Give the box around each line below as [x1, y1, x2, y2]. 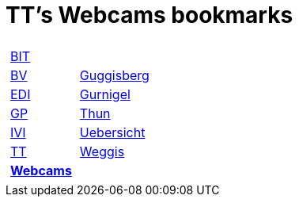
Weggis [79, 143, 125, 159]
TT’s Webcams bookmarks [6, 2, 293, 29]
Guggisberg [79, 67, 149, 83]
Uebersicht [79, 124, 146, 140]
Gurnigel [79, 86, 131, 102]
